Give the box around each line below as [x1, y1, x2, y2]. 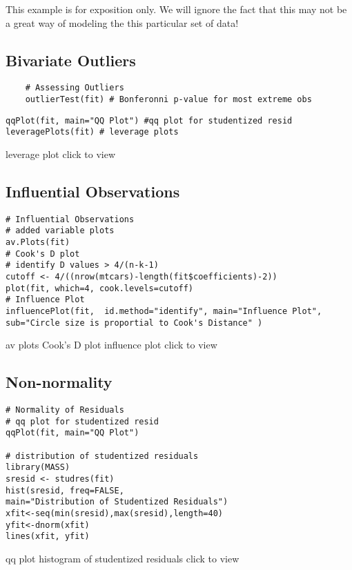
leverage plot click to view [6, 147, 116, 161]
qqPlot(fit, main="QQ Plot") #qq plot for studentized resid [6, 115, 293, 126]
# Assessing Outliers [25, 83, 124, 93]
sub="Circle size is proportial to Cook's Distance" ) [6, 317, 263, 328]
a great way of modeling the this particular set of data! [6, 15, 239, 30]
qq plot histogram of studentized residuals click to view [6, 551, 239, 566]
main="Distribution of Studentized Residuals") [6, 497, 228, 507]
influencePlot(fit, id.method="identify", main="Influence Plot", [6, 306, 322, 317]
